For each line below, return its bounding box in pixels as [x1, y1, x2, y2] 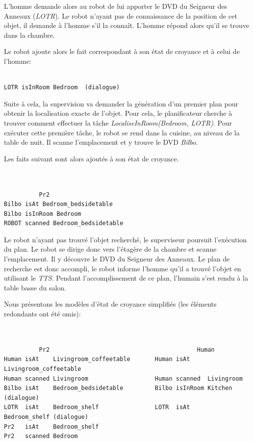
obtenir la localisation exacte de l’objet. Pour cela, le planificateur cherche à [4, 108, 232, 118]
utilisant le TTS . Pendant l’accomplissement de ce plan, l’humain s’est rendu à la [4, 273, 248, 283]
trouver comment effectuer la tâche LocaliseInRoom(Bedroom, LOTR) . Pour [4, 117, 232, 128]
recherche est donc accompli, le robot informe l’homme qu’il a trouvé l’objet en [4, 263, 241, 273]
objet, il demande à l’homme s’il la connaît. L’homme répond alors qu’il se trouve [4, 20, 249, 30]
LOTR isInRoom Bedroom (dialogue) [4, 84, 120, 91]
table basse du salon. [4, 282, 67, 292]
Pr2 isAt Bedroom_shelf [4, 423, 99, 430]
